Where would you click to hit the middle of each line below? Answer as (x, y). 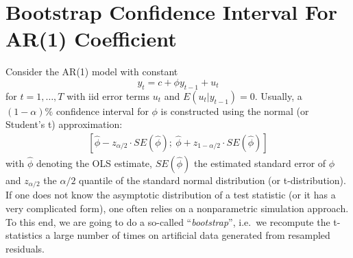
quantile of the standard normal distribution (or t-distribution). (212, 180)
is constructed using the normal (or (235, 111)
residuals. (25, 248)
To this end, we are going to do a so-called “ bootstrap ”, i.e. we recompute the (168, 221)
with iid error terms (108, 95)
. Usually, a (278, 95)
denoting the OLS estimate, (94, 163)
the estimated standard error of (260, 163)
